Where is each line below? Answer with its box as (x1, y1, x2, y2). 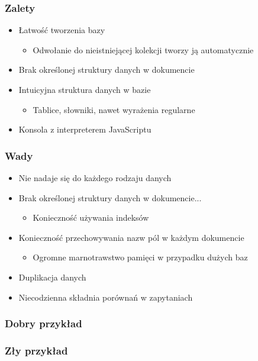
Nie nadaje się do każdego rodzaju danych (18, 172, 172, 183)
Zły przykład (5, 343, 68, 357)
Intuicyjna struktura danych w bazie (18, 83, 151, 95)
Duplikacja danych (18, 270, 86, 283)
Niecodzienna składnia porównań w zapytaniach (18, 291, 193, 303)
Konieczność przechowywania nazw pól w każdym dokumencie (18, 231, 244, 243)
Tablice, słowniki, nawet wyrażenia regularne (33, 103, 195, 115)
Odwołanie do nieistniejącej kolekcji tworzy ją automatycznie (33, 43, 254, 56)
